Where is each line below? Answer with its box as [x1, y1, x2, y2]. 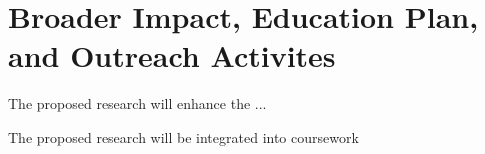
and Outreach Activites [8, 35, 336, 76]
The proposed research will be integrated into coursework [8, 126, 359, 147]
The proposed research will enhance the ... [8, 93, 267, 114]
